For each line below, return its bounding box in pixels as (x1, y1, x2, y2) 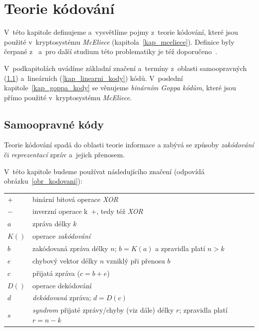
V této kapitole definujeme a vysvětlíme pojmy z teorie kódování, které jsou (4, 27, 238, 37)
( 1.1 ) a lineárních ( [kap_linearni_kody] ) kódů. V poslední (4, 72, 183, 83)
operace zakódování (32, 231, 91, 241)
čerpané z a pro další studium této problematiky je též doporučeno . (4, 46, 217, 57)
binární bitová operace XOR (32, 194, 118, 204)
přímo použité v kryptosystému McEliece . (4, 92, 132, 102)
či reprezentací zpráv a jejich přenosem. (4, 149, 125, 160)
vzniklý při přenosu (106, 255, 165, 265)
